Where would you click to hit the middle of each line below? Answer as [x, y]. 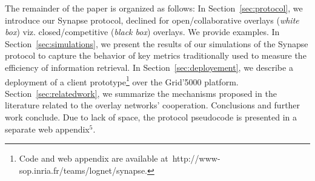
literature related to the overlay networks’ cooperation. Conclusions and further [153, 105]
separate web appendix [47, 129]
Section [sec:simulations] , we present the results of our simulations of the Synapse [157, 43]
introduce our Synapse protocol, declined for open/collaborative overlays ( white [152, 20]
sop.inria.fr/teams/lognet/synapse [82, 170]
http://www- [196, 158]
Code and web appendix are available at [94, 158]
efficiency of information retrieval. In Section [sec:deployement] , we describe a [149, 67]
